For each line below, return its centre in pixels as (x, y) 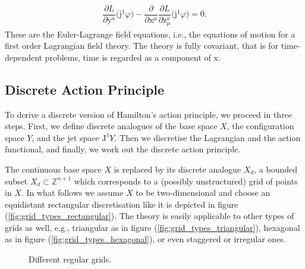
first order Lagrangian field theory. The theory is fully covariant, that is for (142, 46)
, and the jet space (65, 137)
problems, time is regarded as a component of (128, 57)
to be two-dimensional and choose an (203, 193)
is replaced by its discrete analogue (177, 169)
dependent (24, 57)
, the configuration (260, 126)
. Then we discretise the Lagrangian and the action (207, 137)
